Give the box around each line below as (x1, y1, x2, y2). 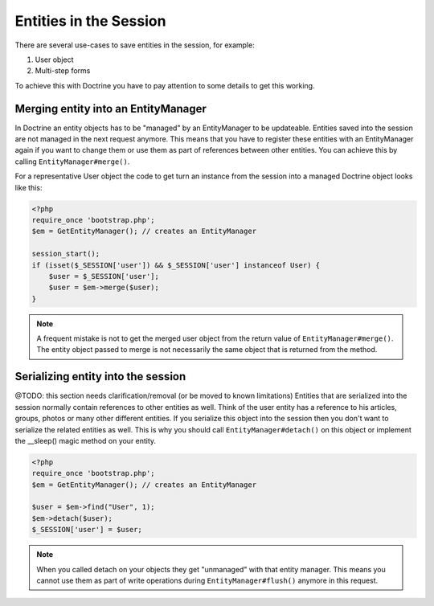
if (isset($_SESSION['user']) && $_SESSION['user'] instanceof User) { (31, 260, 321, 269)
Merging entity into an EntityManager (14, 101, 207, 116)
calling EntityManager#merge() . (14, 157, 130, 166)
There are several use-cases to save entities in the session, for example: (14, 40, 255, 50)
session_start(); (31, 249, 100, 259)
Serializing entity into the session (14, 370, 186, 383)
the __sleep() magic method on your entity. (14, 436, 157, 445)
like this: (14, 182, 43, 192)
